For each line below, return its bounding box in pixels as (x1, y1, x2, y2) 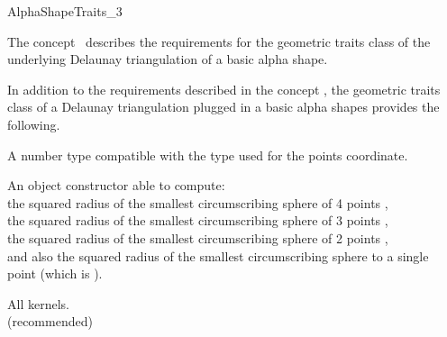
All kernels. (7, 294, 69, 313)
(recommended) (7, 312, 93, 331)
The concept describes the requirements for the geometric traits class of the (7, 32, 431, 50)
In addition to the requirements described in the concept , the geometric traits (7, 79, 441, 98)
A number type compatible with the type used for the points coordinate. (7, 145, 408, 164)
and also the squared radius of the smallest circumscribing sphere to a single (7, 246, 429, 265)
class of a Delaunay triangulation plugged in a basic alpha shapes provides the (7, 97, 440, 116)
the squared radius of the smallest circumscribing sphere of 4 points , (7, 193, 388, 212)
